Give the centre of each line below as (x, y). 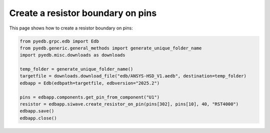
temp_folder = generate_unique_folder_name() (76, 69)
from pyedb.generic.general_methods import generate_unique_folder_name (111, 48)
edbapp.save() (37, 111)
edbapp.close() (38, 118)
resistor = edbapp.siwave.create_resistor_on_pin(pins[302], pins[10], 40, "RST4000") (129, 104)
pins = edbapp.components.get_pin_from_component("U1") (90, 97)
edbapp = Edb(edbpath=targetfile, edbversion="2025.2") (90, 83)
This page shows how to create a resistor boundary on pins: (71, 28)
